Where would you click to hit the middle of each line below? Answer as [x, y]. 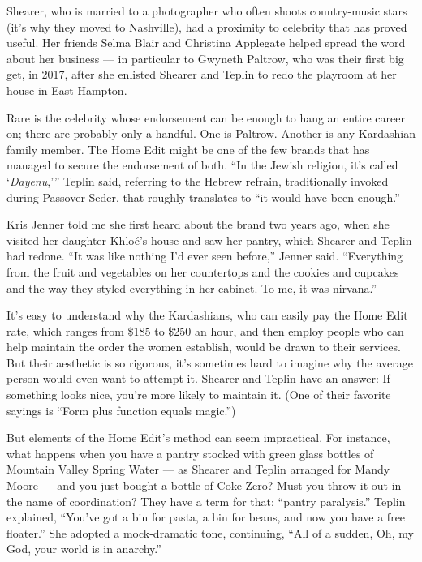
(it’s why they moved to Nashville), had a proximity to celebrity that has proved [207, 26]
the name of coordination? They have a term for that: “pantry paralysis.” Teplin [206, 501]
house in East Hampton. [67, 90]
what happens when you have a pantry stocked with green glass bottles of [190, 453]
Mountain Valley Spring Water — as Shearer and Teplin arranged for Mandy [198, 469]
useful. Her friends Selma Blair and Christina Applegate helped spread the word [206, 43]
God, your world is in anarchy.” [84, 549]
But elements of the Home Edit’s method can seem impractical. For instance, [198, 438]
